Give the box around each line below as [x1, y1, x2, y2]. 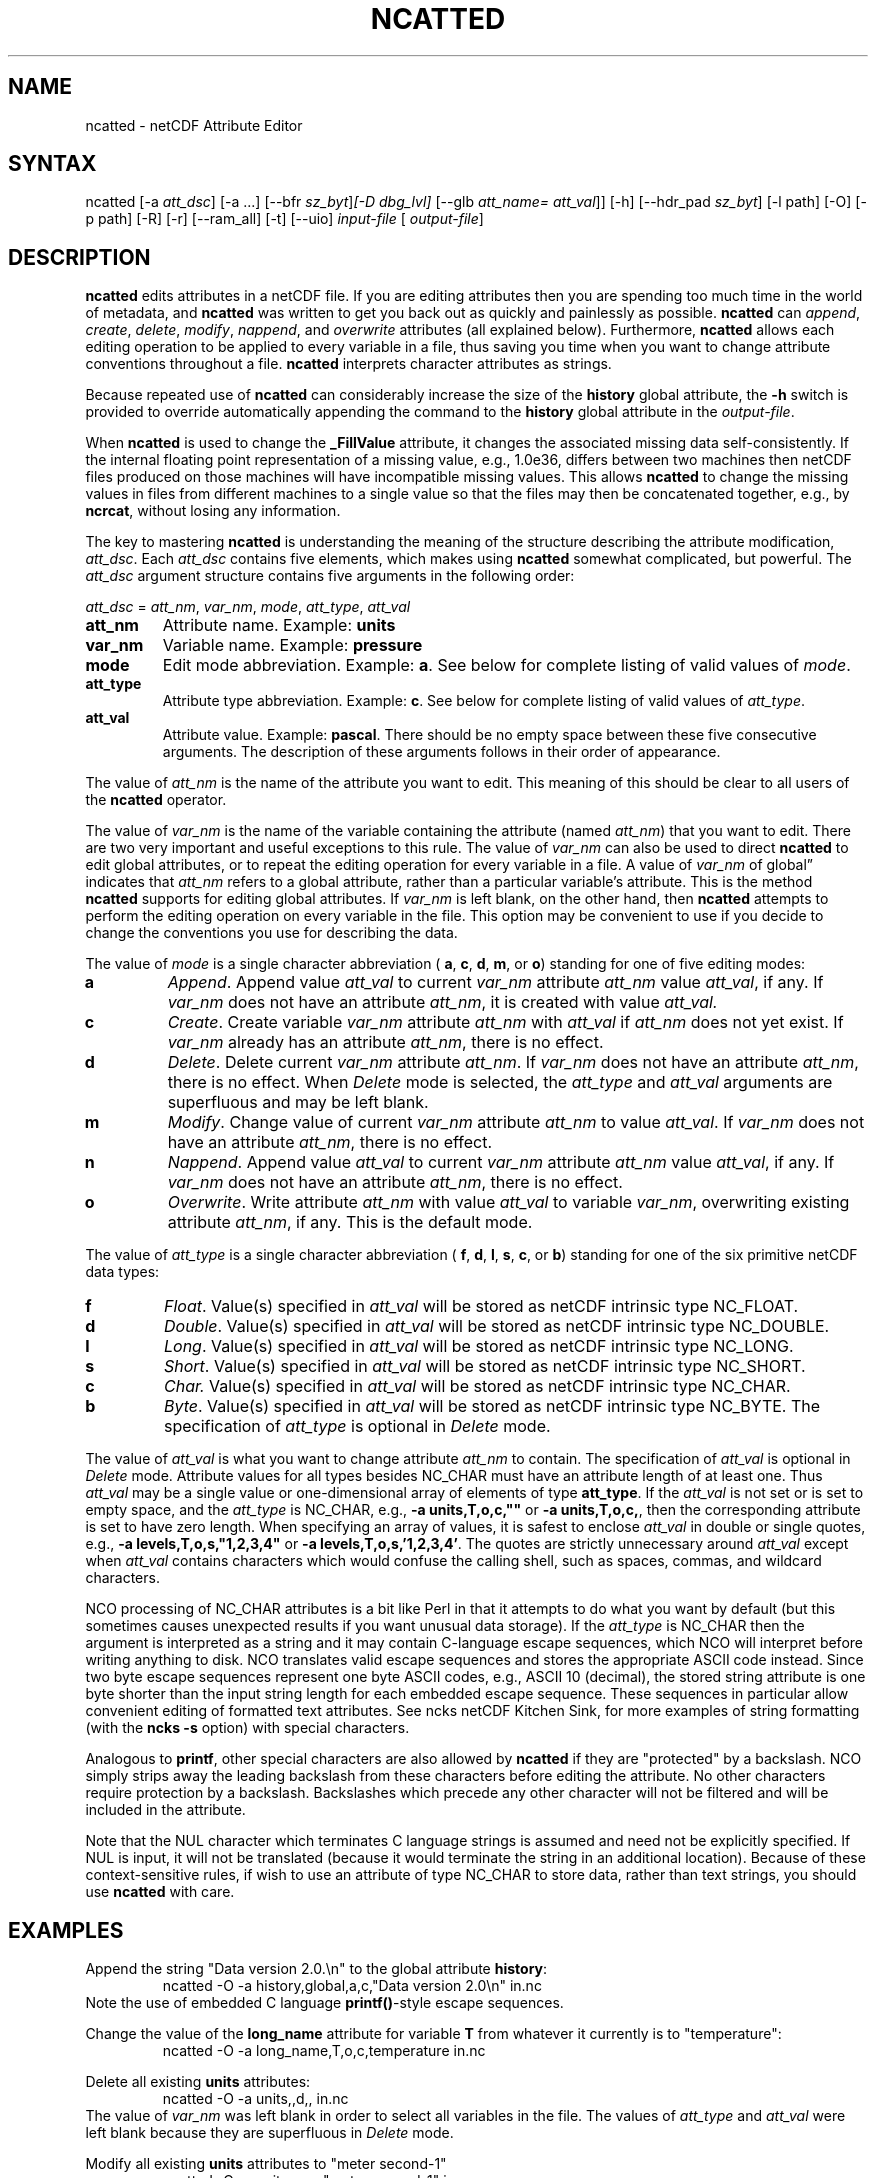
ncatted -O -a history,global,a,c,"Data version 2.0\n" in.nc [162, 1977, 542, 1995]
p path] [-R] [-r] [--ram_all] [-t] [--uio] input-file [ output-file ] [85, 210, 484, 228]
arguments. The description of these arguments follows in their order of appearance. [162, 743, 721, 761]
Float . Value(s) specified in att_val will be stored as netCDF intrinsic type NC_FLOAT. [163, 1296, 799, 1317]
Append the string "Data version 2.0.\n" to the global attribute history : [85, 1960, 548, 1978]
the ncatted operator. [85, 791, 227, 809]
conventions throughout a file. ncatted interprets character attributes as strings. [85, 355, 612, 373]
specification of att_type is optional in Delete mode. [163, 1416, 551, 1437]
